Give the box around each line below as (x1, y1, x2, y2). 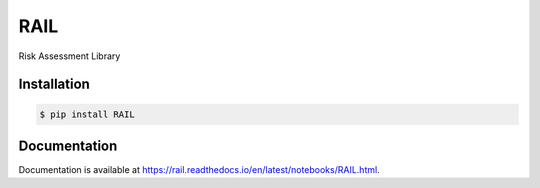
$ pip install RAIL (39, 108, 135, 120)
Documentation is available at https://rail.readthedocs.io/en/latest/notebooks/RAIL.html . (18, 164, 380, 176)
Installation (18, 76, 90, 93)
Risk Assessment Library (18, 50, 121, 62)
